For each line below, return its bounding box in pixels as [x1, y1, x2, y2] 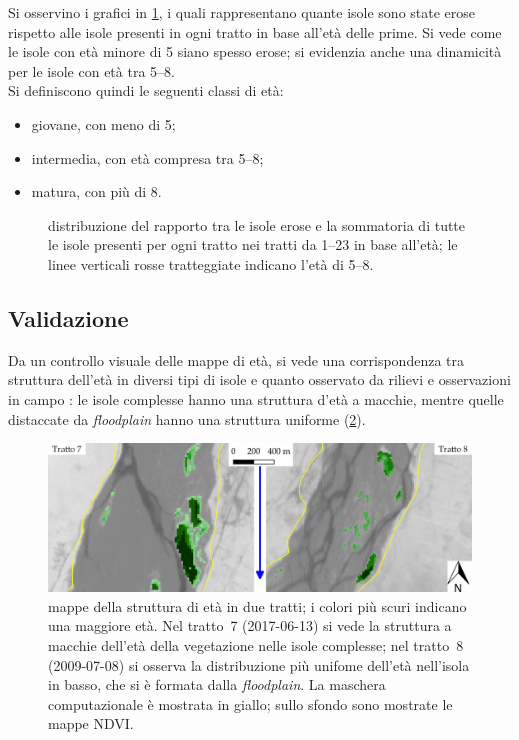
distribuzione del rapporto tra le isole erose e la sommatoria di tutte [48, 214, 466, 235]
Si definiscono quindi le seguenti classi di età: [8, 80, 284, 101]
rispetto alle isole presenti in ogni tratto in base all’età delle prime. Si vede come [8, 21, 502, 42]
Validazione [8, 302, 129, 333]
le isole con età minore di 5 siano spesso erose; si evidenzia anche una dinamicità [8, 41, 502, 62]
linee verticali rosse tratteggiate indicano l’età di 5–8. [48, 253, 374, 274]
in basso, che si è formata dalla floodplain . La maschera [48, 674, 386, 695]
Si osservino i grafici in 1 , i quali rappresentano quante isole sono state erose [8, 2, 476, 22]
